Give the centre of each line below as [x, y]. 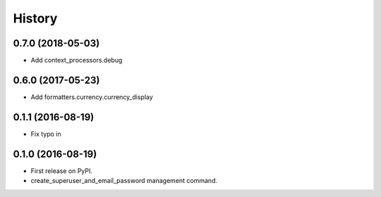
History [35, 18]
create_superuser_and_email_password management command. [124, 181]
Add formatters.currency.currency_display [92, 97]
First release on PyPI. [62, 171]
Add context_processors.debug [77, 61]
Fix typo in [46, 134]
